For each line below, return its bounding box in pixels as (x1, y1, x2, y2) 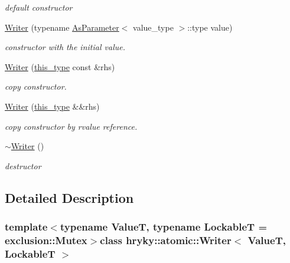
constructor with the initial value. (5, 41, 125, 53)
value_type (133, 21, 174, 33)
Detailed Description (5, 188, 134, 206)
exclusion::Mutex (5, 232, 87, 247)
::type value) (187, 21, 233, 33)
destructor (5, 159, 41, 172)
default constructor (5, 1, 73, 13)
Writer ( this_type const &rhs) (5, 60, 115, 73)
